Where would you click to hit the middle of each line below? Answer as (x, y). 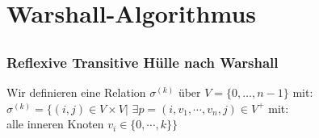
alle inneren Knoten (55, 124)
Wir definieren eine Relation (76, 92)
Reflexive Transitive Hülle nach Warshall (143, 62)
